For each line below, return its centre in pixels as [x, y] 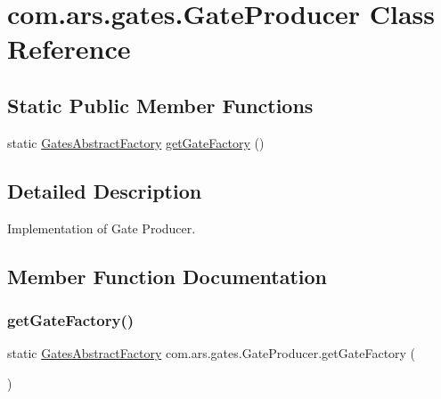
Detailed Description [105, 190]
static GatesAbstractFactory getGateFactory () [136, 142]
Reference [69, 49]
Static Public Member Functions [160, 105]
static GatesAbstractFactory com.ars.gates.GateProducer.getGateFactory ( [212, 353]
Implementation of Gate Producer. [102, 228]
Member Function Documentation [167, 276]
